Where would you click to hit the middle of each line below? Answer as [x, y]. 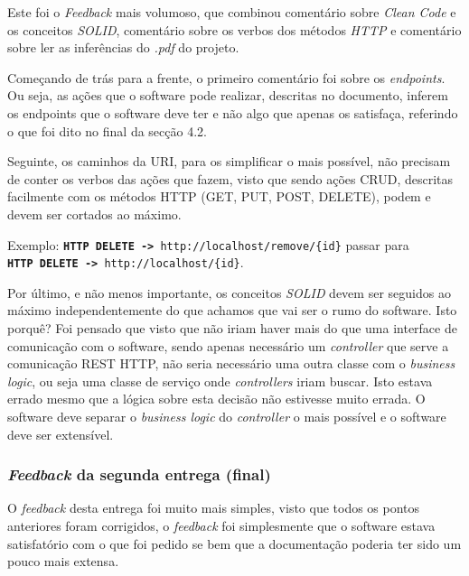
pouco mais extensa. [63, 561]
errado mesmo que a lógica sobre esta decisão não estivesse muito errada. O [216, 399]
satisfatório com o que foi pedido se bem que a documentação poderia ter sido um [234, 543]
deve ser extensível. [61, 434]
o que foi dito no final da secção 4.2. [107, 130]
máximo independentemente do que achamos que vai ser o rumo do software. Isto [232, 310]
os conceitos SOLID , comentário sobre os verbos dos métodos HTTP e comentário [234, 29]
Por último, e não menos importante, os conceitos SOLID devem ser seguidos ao [229, 292]
